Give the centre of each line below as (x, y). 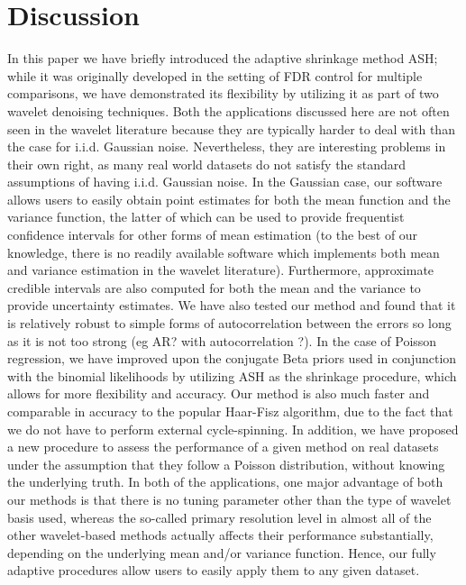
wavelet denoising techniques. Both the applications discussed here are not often (228, 110)
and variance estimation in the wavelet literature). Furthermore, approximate (221, 270)
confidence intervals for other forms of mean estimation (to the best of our (213, 235)
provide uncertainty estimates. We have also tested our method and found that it (232, 305)
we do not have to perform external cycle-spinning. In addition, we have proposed (233, 429)
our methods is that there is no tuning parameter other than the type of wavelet (229, 499)
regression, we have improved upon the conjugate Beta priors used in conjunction (232, 358)
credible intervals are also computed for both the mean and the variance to (214, 287)
